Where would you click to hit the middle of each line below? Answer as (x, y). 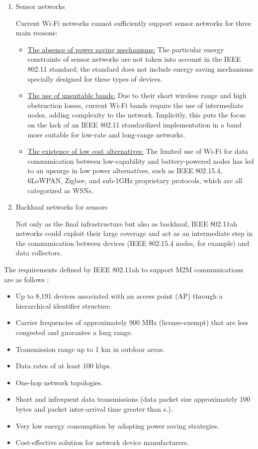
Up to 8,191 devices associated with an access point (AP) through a (119, 296)
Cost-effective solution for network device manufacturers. (102, 442)
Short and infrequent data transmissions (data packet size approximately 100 (133, 399)
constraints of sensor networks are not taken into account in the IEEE (134, 59)
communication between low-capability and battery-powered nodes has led (141, 161)
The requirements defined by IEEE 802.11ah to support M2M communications (124, 270)
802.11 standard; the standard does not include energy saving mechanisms (140, 68)
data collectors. (39, 253)
